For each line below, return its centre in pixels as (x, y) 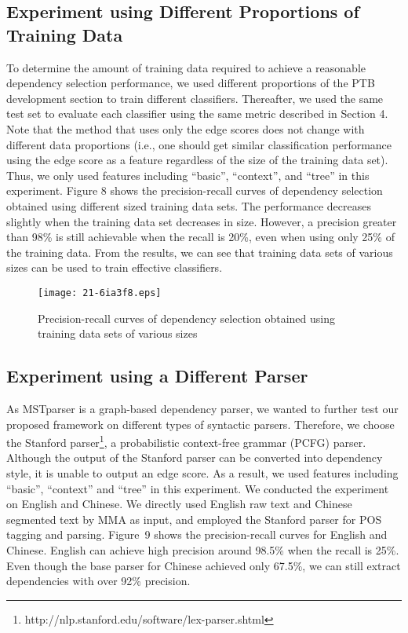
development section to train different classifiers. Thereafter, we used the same (195, 98)
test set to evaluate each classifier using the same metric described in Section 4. (197, 113)
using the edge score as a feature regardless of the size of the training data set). (197, 160)
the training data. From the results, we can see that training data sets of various (200, 252)
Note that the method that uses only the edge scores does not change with (186, 128)
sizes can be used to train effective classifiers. (115, 267)
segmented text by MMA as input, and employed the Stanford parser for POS (194, 519)
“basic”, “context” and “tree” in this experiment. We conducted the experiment (198, 488)
